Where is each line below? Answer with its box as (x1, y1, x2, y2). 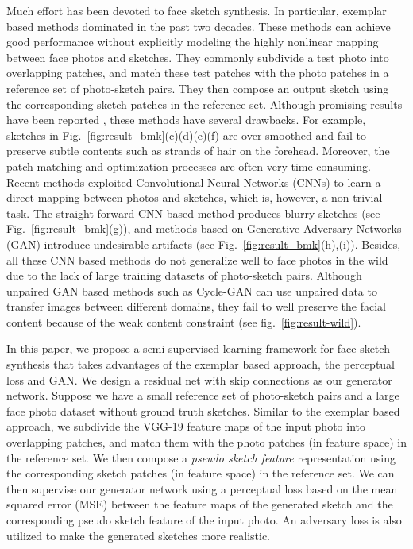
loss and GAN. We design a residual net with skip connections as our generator (6, 371, 392, 388)
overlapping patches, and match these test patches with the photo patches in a (6, 64, 389, 81)
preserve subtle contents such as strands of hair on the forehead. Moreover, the (6, 142, 390, 159)
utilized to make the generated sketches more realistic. (6, 527, 271, 543)
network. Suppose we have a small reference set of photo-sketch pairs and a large (6, 387, 399, 404)
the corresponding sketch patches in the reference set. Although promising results (6, 95, 403, 112)
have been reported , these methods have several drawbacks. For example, (6, 111, 366, 128)
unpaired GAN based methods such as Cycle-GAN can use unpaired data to (6, 282, 377, 299)
